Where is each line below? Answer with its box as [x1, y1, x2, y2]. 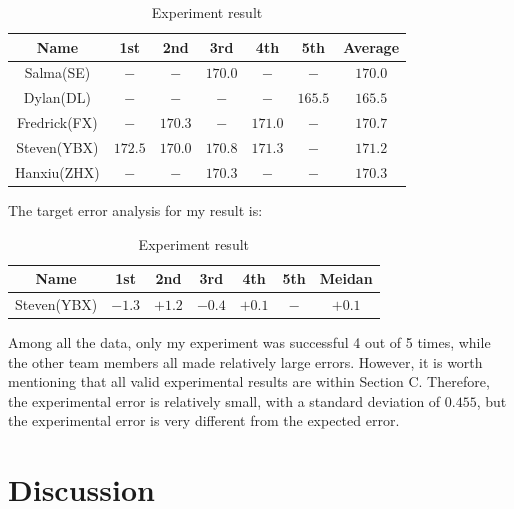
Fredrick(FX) [17, 112, 98, 133]
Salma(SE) [24, 62, 91, 83]
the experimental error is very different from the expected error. [8, 410, 400, 431]
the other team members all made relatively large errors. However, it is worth [8, 351, 483, 372]
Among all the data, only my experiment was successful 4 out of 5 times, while [8, 332, 491, 353]
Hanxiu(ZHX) [15, 161, 100, 182]
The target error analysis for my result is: [8, 199, 263, 220]
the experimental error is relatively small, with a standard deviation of [8, 390, 441, 411]
